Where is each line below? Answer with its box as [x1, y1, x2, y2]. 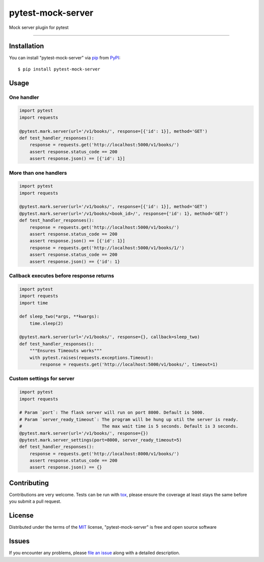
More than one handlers [9, 169, 67, 176]
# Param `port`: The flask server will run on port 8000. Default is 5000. [19, 410, 205, 416]
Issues [9, 537, 30, 545]
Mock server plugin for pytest [9, 24, 69, 30]
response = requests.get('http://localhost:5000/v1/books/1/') [29, 245, 185, 251]
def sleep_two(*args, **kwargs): [19, 314, 100, 319]
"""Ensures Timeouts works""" [29, 348, 102, 353]
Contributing [9, 479, 49, 487]
